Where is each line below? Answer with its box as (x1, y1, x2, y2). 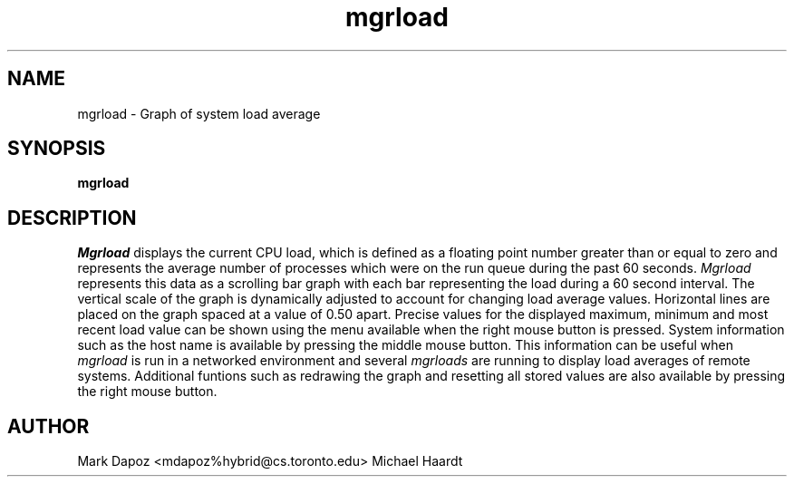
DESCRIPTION (7, 206, 137, 229)
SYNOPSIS (7, 137, 106, 160)
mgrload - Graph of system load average (77, 105, 321, 121)
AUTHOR (7, 414, 90, 438)
